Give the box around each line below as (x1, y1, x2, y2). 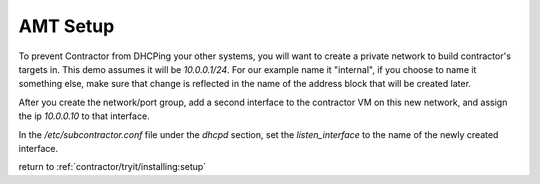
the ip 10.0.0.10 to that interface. (18, 110, 150, 122)
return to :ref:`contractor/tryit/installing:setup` (18, 161, 207, 173)
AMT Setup (18, 15, 115, 37)
